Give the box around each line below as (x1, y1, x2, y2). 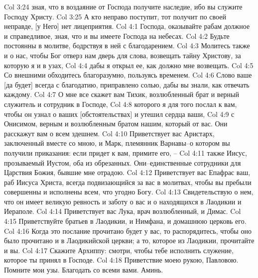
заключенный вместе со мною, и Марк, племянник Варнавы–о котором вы (4, 138, 230, 148)
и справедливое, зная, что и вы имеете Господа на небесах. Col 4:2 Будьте (4, 30, 230, 41)
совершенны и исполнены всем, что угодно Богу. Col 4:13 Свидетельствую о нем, (4, 186, 254, 197)
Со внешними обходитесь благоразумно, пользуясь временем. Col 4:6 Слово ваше (4, 70, 252, 80)
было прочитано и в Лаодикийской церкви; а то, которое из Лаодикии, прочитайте (4, 235, 255, 246)
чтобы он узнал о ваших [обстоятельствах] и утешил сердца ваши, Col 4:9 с (4, 108, 235, 119)
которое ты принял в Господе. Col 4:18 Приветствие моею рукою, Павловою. (4, 255, 239, 265)
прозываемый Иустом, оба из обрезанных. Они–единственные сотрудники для (4, 157, 241, 168)
